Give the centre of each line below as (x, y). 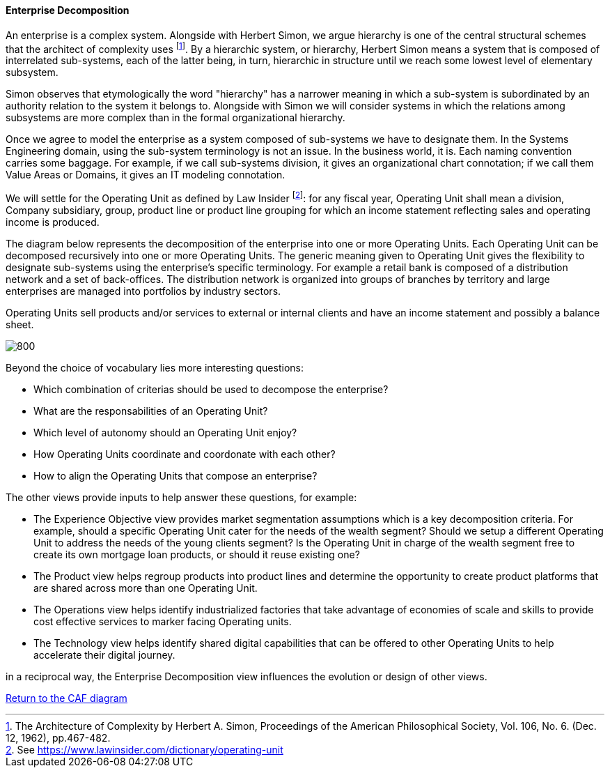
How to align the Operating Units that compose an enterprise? (175, 475)
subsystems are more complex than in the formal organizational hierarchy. (175, 118)
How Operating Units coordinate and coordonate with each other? (185, 454)
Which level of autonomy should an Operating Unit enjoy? (165, 432)
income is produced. (53, 222)
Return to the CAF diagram (67, 698)
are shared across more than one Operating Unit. (146, 588)
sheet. (20, 324)
